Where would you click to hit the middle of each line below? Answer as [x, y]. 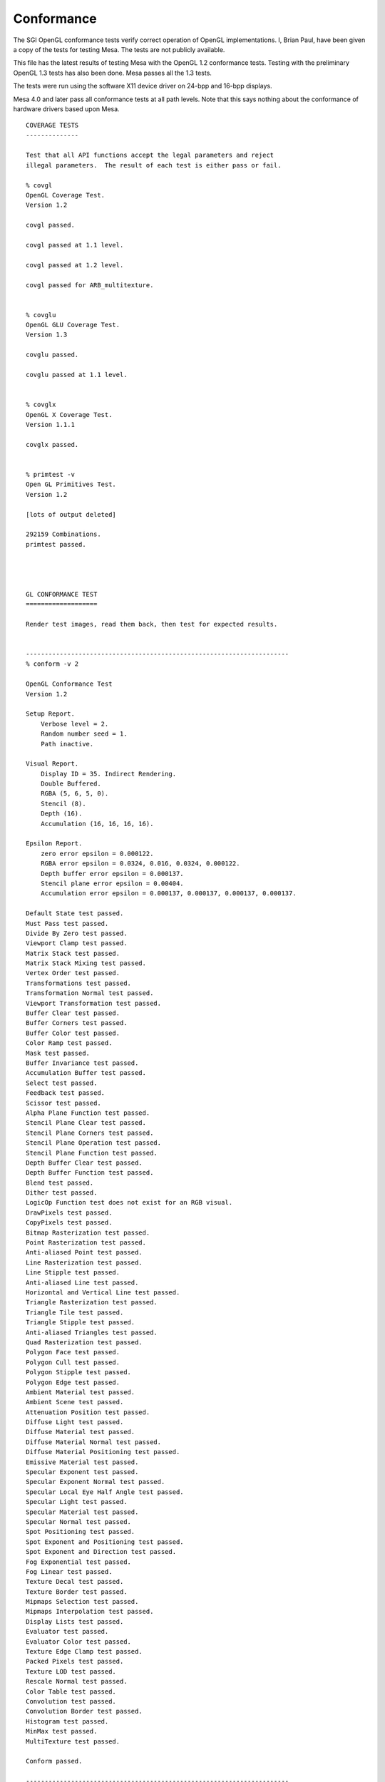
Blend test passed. [60, 1183]
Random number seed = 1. [84, 734]
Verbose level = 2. [75, 724]
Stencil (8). [63, 803]
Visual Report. [52, 764]
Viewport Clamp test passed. [77, 943]
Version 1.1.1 [50, 424]
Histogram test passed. [67, 1721]
